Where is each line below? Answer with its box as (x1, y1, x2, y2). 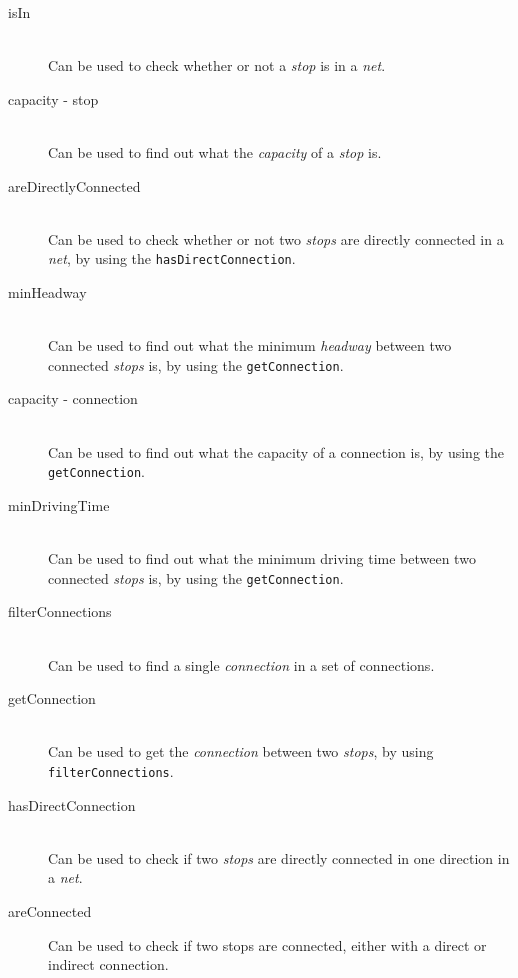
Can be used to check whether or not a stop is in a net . (48, 55, 386, 76)
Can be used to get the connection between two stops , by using (48, 741, 434, 762)
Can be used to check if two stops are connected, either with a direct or (48, 934, 487, 955)
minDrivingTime (8, 494, 110, 515)
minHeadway (8, 282, 87, 302)
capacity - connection (8, 388, 138, 409)
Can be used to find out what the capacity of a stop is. (48, 141, 382, 162)
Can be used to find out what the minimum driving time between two (48, 548, 476, 569)
